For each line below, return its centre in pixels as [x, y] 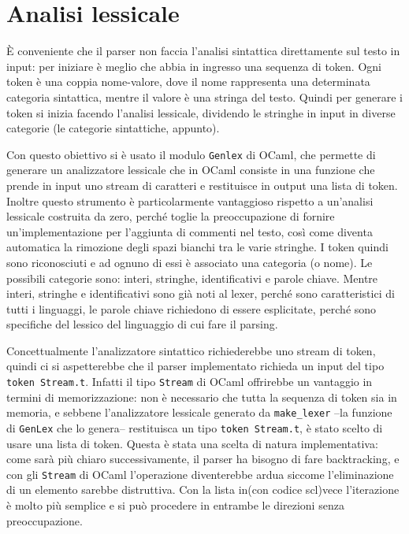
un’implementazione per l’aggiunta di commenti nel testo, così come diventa [190, 231]
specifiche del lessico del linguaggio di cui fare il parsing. [142, 324]
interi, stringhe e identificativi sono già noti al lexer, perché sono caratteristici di [201, 293]
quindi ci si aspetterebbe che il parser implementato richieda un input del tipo [195, 366]
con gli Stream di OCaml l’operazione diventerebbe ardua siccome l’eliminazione [200, 474]
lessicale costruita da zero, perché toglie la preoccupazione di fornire [171, 216]
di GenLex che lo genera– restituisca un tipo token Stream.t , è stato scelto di [195, 427]
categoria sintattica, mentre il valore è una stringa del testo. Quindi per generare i [204, 96]
